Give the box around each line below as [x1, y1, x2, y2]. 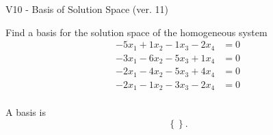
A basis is [5, 105, 46, 119]
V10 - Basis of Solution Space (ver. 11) [5, 2, 168, 16]
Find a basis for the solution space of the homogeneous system [5, 25, 268, 39]
